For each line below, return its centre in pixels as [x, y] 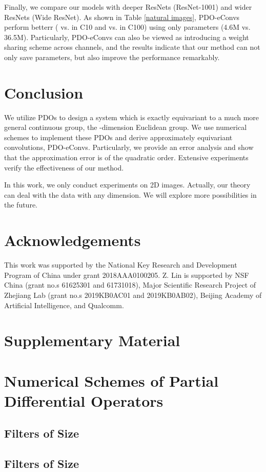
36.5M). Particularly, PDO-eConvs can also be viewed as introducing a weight [127, 37]
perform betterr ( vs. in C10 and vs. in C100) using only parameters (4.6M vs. [127, 27]
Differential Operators [84, 400]
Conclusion [44, 92]
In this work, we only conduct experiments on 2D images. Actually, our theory [127, 185]
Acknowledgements [73, 240]
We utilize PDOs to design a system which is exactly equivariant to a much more [132, 117]
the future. [21, 205]
